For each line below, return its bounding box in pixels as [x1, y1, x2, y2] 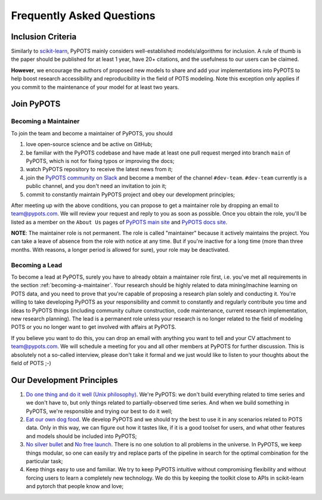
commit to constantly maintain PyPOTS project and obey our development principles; [26, 191, 236, 198]
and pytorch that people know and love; [26, 483, 124, 490]
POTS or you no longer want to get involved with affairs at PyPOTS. [11, 323, 177, 331]
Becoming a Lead [11, 261, 63, 269]
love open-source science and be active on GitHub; [26, 141, 153, 148]
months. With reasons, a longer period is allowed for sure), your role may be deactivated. [11, 246, 230, 253]
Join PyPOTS [11, 99, 61, 109]
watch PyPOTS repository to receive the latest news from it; [26, 166, 173, 173]
